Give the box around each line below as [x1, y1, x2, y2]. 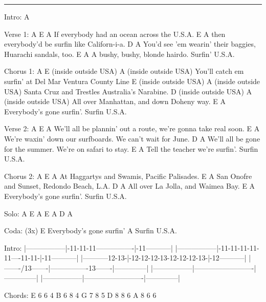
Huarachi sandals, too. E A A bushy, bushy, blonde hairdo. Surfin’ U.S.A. [4, 48, 235, 59]
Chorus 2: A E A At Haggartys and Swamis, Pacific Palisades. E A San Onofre [4, 170, 252, 181]
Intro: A [4, 11, 30, 22]
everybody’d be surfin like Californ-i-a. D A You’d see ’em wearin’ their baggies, [4, 38, 256, 49]
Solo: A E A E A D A [4, 208, 73, 218]
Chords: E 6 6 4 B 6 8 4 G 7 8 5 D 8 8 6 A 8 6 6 [4, 290, 157, 300]
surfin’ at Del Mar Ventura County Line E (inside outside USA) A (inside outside [4, 75, 260, 86]
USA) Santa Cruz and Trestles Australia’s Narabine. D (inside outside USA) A [4, 86, 252, 96]
